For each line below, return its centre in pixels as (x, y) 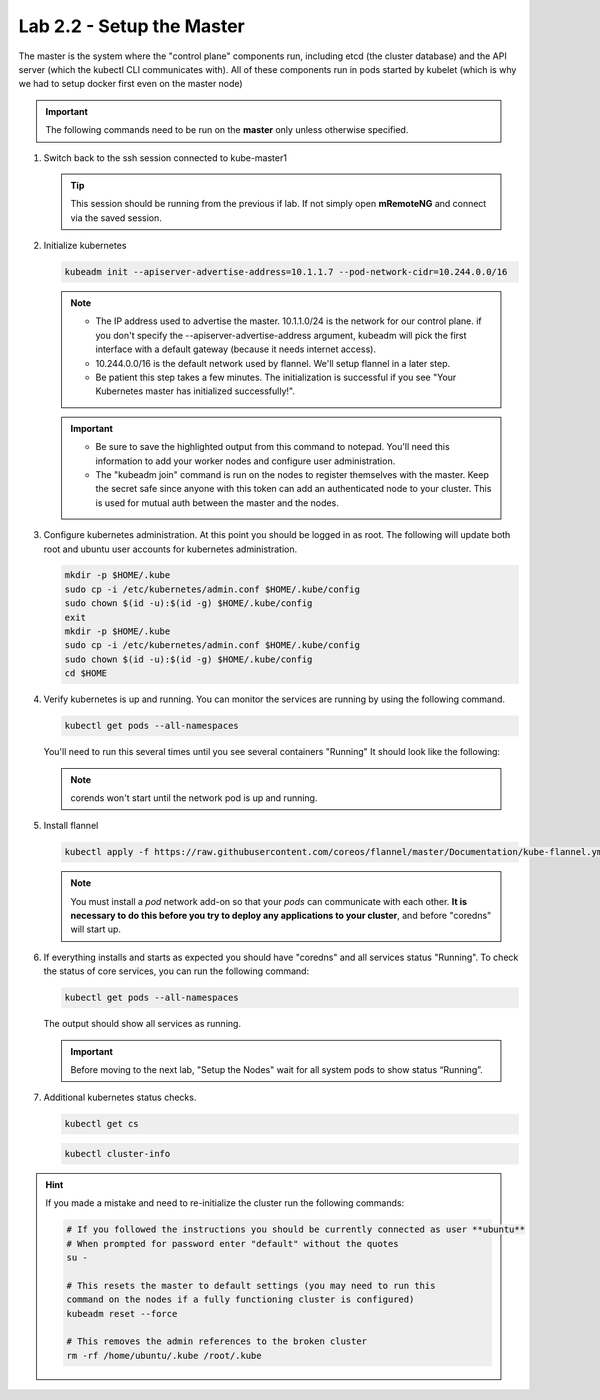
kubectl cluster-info (117, 1153)
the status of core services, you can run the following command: (176, 971)
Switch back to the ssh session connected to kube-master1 (165, 157)
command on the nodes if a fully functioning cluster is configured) (240, 1299)
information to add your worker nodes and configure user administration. (245, 461)
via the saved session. (116, 217)
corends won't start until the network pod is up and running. (194, 797)
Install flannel (71, 826)
